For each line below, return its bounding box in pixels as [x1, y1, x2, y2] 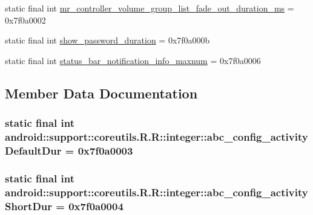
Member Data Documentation [5, 83, 198, 102]
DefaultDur [5, 143, 62, 158]
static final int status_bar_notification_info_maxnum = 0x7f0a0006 [5, 54, 261, 66]
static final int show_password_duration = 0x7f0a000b [5, 34, 210, 47]
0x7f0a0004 [68, 198, 124, 213]
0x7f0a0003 [77, 143, 133, 158]
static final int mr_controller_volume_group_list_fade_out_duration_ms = [5, 2, 294, 14]
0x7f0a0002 [5, 13, 46, 26]
